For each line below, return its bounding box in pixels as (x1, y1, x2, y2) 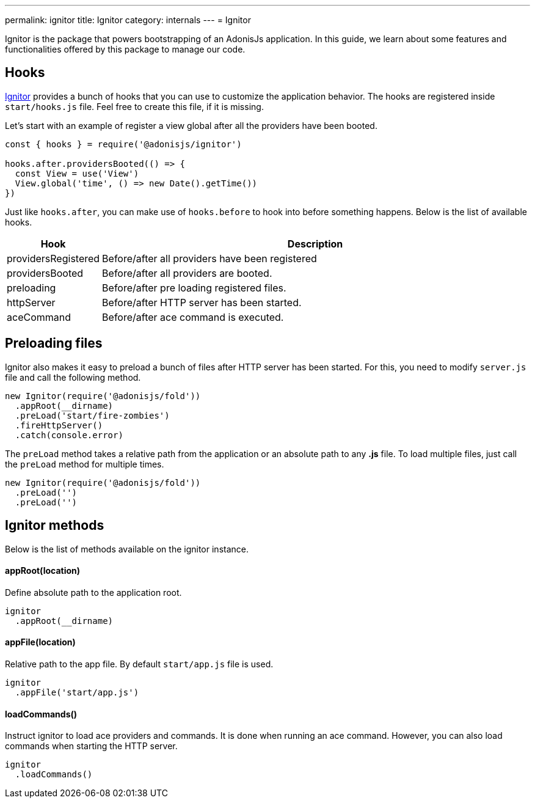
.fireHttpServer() (15, 420, 103, 430)
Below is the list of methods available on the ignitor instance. (5, 543, 249, 554)
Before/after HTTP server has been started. (102, 296, 302, 309)
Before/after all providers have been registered (102, 252, 317, 265)
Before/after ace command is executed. (102, 310, 284, 323)
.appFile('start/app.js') (15, 687, 139, 697)
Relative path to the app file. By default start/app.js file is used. (5, 658, 274, 669)
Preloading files (5, 335, 103, 351)
